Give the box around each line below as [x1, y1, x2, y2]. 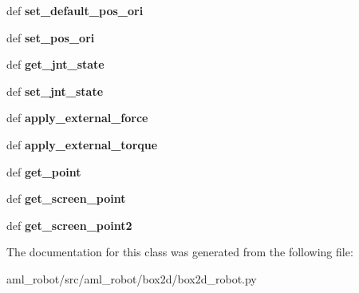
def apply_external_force [6, 109, 148, 126]
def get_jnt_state [6, 56, 105, 73]
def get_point [6, 163, 81, 180]
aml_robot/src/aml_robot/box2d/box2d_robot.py [6, 270, 257, 287]
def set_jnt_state [6, 82, 104, 99]
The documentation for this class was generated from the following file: [6, 244, 353, 260]
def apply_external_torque [6, 136, 158, 152]
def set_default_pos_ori [6, 2, 144, 18]
